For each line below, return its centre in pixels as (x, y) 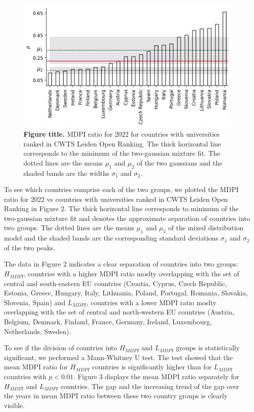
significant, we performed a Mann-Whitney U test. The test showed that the (118, 357)
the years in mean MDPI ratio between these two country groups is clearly (116, 396)
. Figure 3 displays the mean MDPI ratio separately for (156, 376)
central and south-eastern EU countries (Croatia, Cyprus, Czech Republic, (115, 283)
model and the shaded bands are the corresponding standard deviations (111, 238)
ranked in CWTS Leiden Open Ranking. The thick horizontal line (122, 143)
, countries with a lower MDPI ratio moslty (151, 302)
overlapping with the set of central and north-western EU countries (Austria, (119, 312)
